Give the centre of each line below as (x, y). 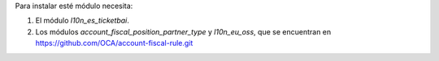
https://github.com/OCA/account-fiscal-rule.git (114, 43)
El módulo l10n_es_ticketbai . (83, 21)
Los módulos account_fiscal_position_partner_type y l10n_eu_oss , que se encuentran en (183, 31)
